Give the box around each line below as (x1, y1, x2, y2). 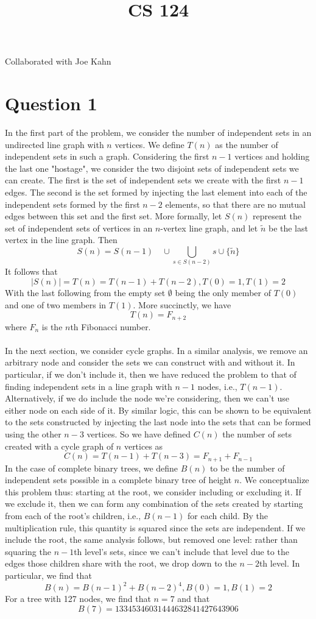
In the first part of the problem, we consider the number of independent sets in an (5, 126, 312, 139)
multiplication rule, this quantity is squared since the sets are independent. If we (5, 521, 306, 534)
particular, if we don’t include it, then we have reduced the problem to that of (5, 367, 297, 380)
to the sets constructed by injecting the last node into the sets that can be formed (5, 416, 311, 428)
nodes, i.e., (197, 380, 237, 392)
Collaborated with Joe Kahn (5, 55, 111, 68)
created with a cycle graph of (5, 439, 114, 452)
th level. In (259, 557, 300, 570)
